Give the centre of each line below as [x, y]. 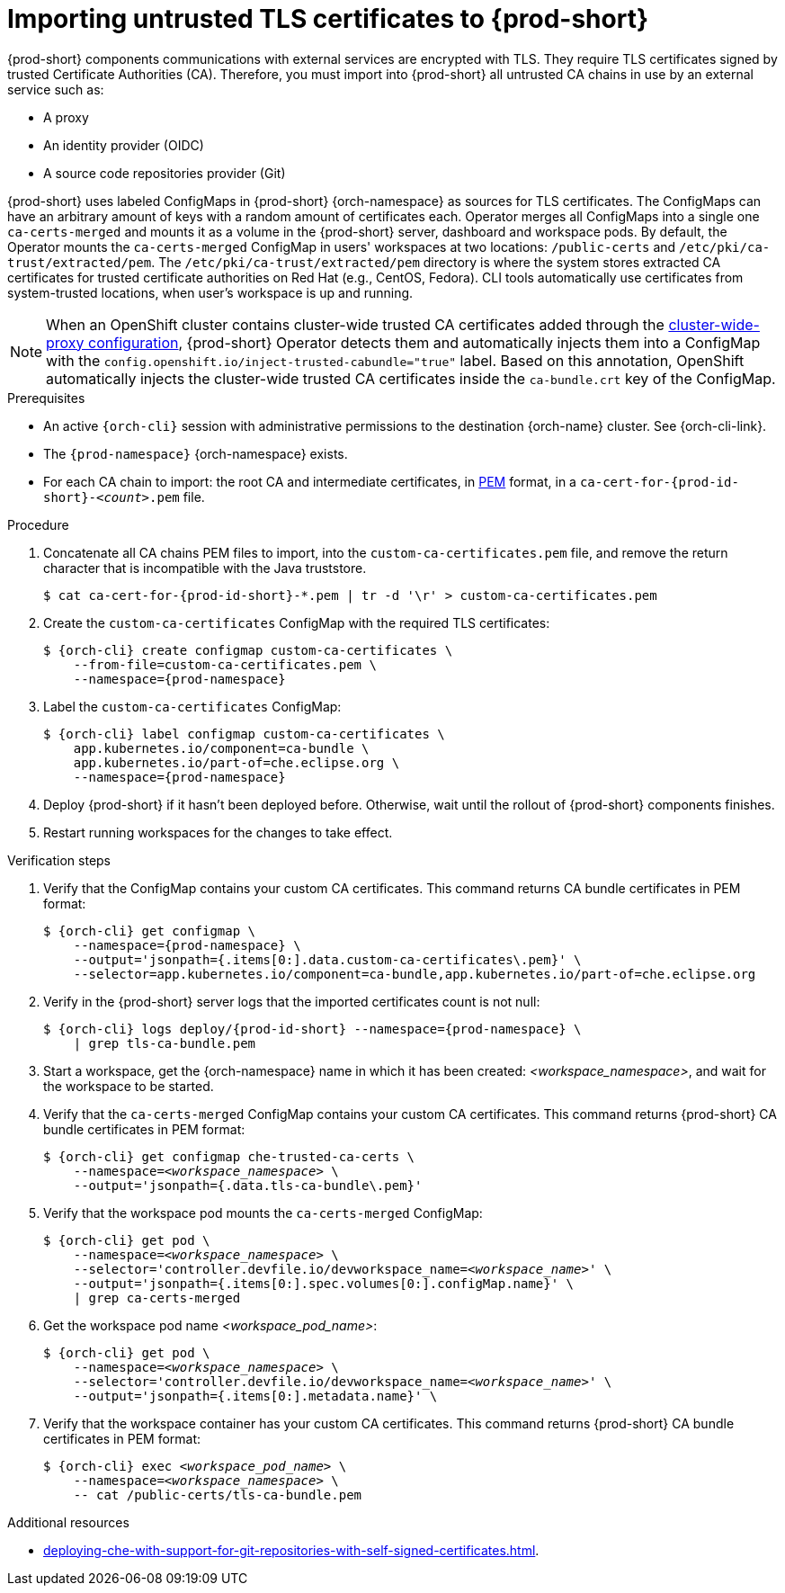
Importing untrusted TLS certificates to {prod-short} [328, 19]
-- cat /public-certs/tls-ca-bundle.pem [218, 1495]
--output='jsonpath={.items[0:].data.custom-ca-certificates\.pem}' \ [327, 959]
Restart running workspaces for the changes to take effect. [218, 832]
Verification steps [59, 860]
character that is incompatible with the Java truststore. [205, 568]
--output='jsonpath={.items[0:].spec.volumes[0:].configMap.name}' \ [324, 1283]
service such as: [56, 89]
